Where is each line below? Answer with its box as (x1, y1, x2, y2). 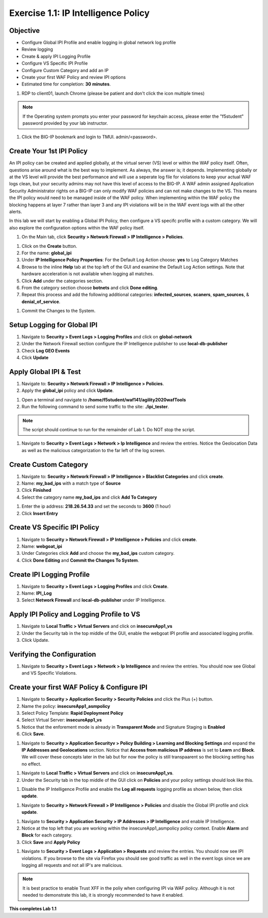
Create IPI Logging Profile (9, 570, 90, 579)
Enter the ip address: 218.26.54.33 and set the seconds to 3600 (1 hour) (21, 503, 171, 509)
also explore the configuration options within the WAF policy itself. (9, 225, 145, 230)
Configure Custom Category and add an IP (21, 67, 109, 73)
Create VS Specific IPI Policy (9, 523, 99, 532)
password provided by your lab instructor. (22, 120, 108, 126)
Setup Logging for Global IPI (9, 320, 98, 329)
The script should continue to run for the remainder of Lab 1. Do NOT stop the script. (22, 427, 196, 433)
